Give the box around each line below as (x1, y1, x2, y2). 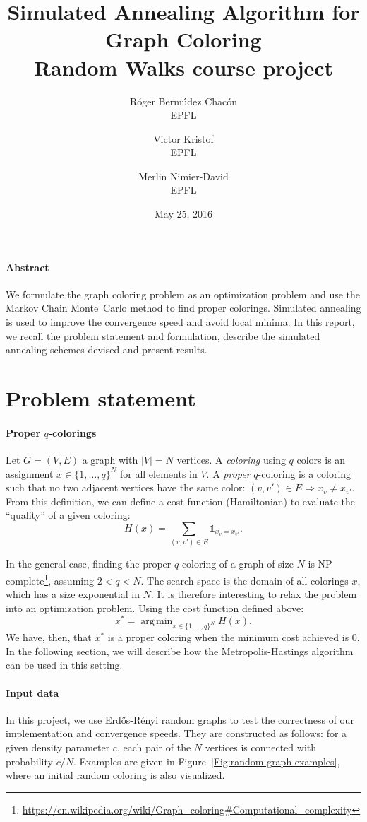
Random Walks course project (33, 52, 334, 81)
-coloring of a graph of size (179, 556, 294, 571)
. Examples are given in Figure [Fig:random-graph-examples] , (73, 753, 340, 768)
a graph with (82, 452, 138, 466)
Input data (6, 685, 59, 700)
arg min (140, 616, 173, 627)
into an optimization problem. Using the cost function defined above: (6, 600, 304, 615)
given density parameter (6, 739, 110, 754)
